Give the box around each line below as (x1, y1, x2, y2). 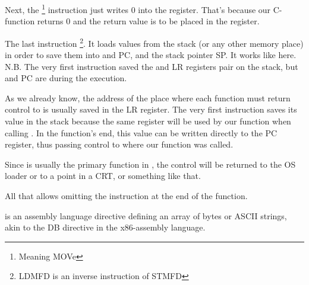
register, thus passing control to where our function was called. (5, 138, 234, 150)
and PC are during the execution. (5, 72, 127, 84)
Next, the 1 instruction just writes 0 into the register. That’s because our (5, 2, 271, 15)
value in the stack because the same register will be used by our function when (5, 115, 291, 127)
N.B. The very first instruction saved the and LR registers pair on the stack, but (5, 60, 298, 72)
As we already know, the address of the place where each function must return (5, 91, 291, 104)
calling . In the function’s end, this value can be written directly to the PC (5, 126, 278, 139)
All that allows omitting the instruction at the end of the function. (5, 190, 248, 202)
